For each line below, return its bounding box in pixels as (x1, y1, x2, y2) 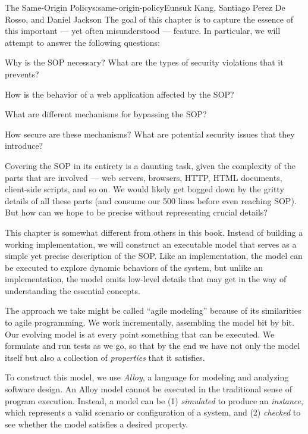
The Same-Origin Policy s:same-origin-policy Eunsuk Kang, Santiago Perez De (5, 1, 285, 13)
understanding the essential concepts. (5, 284, 140, 296)
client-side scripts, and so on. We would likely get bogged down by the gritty (5, 183, 284, 195)
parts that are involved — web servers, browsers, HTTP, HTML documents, (5, 171, 282, 183)
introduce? (5, 139, 43, 152)
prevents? (5, 67, 39, 80)
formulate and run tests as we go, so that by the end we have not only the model (5, 339, 300, 352)
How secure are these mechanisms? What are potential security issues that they (5, 127, 295, 140)
